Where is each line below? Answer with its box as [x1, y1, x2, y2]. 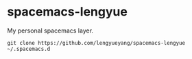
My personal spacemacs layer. [7, 26, 94, 35]
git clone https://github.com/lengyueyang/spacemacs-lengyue [7, 39, 186, 46]
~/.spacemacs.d [7, 45, 51, 52]
